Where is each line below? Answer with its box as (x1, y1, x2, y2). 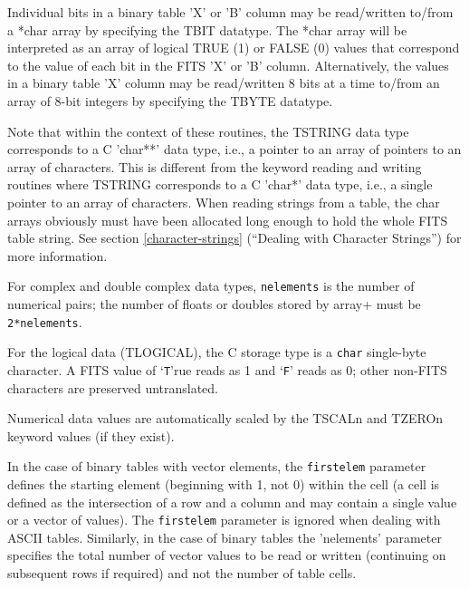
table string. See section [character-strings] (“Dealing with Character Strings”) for (7, 228, 462, 247)
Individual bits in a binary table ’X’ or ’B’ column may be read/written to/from (7, 3, 454, 21)
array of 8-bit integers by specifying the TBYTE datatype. (7, 91, 333, 110)
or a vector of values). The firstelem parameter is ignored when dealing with (7, 510, 441, 529)
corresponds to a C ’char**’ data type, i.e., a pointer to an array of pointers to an (7, 140, 462, 159)
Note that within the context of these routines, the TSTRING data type (7, 121, 409, 140)
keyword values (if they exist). (7, 426, 175, 445)
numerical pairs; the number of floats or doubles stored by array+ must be (7, 294, 421, 313)
